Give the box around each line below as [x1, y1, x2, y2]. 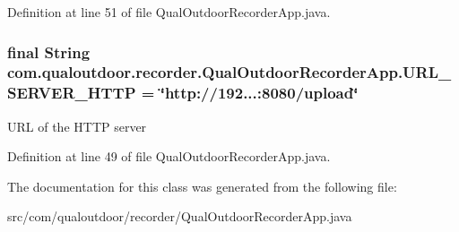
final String [7, 40, 91, 63]
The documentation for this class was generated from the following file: [7, 176, 397, 195]
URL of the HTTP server [7, 116, 147, 135]
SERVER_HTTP [7, 82, 136, 104]
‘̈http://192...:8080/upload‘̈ [160, 82, 359, 104]
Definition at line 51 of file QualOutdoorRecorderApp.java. [7, 3, 331, 21]
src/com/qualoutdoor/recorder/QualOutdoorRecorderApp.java [7, 207, 352, 226]
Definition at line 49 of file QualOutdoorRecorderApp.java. [7, 147, 331, 166]
